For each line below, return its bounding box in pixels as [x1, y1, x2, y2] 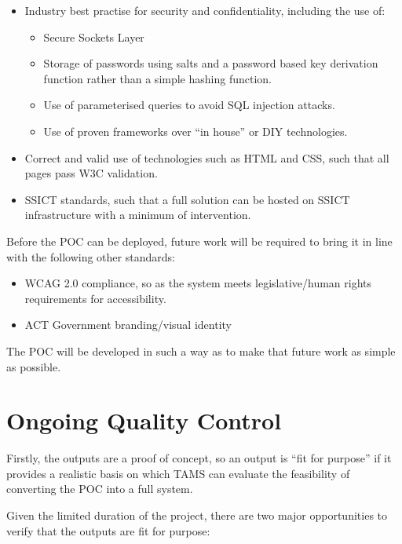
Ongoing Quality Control [6, 404, 282, 436]
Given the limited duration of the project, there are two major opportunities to [6, 507, 388, 523]
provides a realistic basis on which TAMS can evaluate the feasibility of [6, 465, 350, 481]
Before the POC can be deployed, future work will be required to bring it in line [6, 232, 393, 249]
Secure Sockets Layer [43, 28, 144, 45]
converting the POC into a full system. [6, 480, 193, 497]
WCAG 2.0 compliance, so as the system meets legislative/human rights [24, 275, 372, 291]
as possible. [6, 358, 61, 374]
